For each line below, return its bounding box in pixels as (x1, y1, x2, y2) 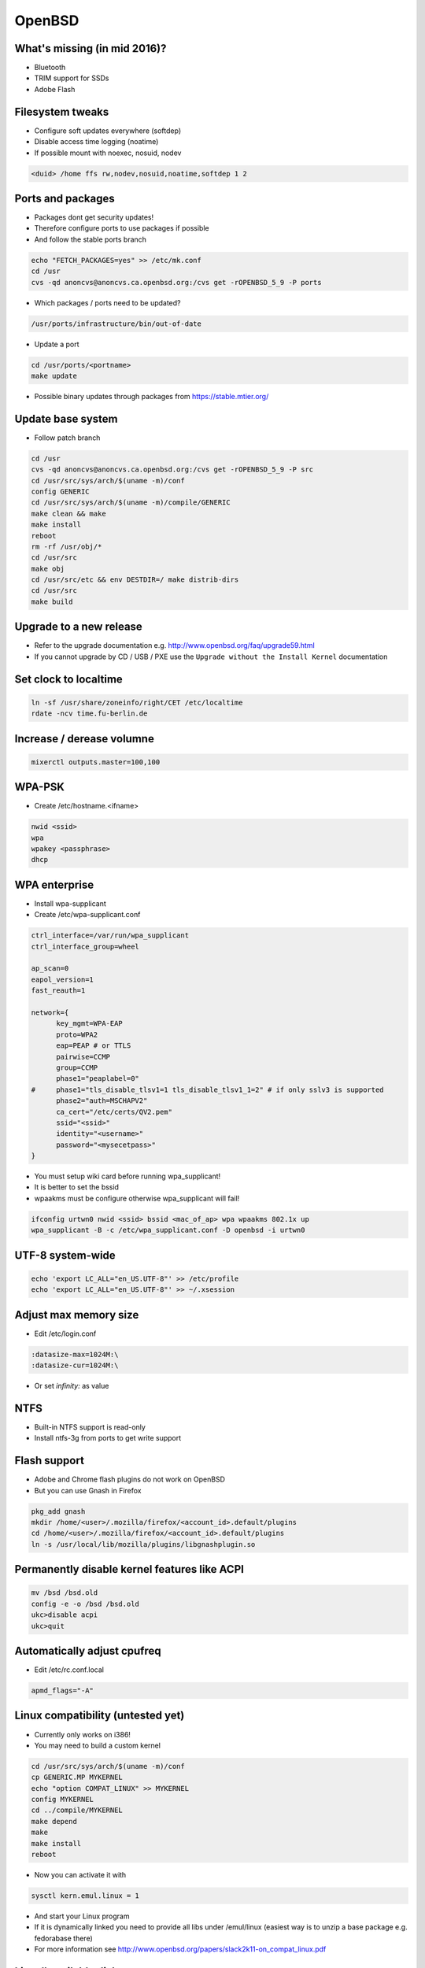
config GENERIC (31, 486, 90, 496)
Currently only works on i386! (34, 1729, 131, 1739)
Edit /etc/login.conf (34, 1329, 97, 1338)
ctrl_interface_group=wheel (31, 941, 139, 951)
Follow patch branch (34, 433, 101, 442)
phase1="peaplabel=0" (56, 1075, 139, 1083)
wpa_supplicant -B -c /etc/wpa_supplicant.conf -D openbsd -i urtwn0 (31, 1226, 305, 1235)
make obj (31, 564, 65, 573)
